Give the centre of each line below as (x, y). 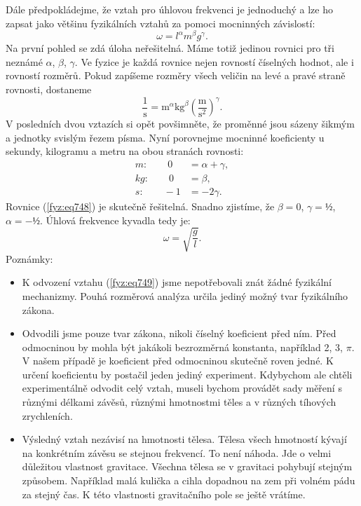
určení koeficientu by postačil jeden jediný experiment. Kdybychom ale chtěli (187, 374)
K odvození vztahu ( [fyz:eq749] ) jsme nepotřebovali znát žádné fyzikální (177, 282)
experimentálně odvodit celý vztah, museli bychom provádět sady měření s (182, 388)
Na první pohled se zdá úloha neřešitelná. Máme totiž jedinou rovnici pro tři (170, 48)
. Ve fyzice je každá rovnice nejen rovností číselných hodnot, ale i (214, 61)
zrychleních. (47, 415)
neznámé (24, 61)
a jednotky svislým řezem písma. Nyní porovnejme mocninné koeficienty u (165, 137)
